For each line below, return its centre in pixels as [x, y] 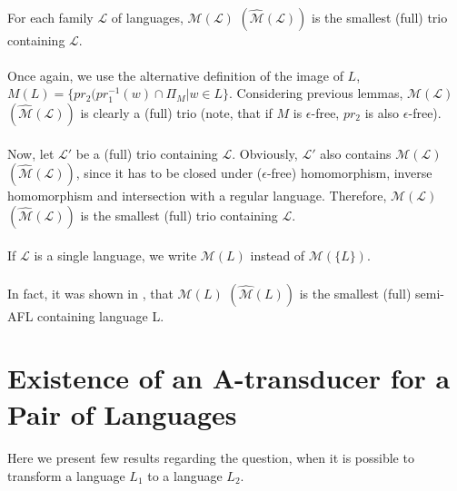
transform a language [66, 475]
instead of [278, 255]
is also [382, 112]
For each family [50, 17]
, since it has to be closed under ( [169, 173]
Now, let [31, 153]
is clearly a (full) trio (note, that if [176, 112]
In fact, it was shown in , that [90, 293]
